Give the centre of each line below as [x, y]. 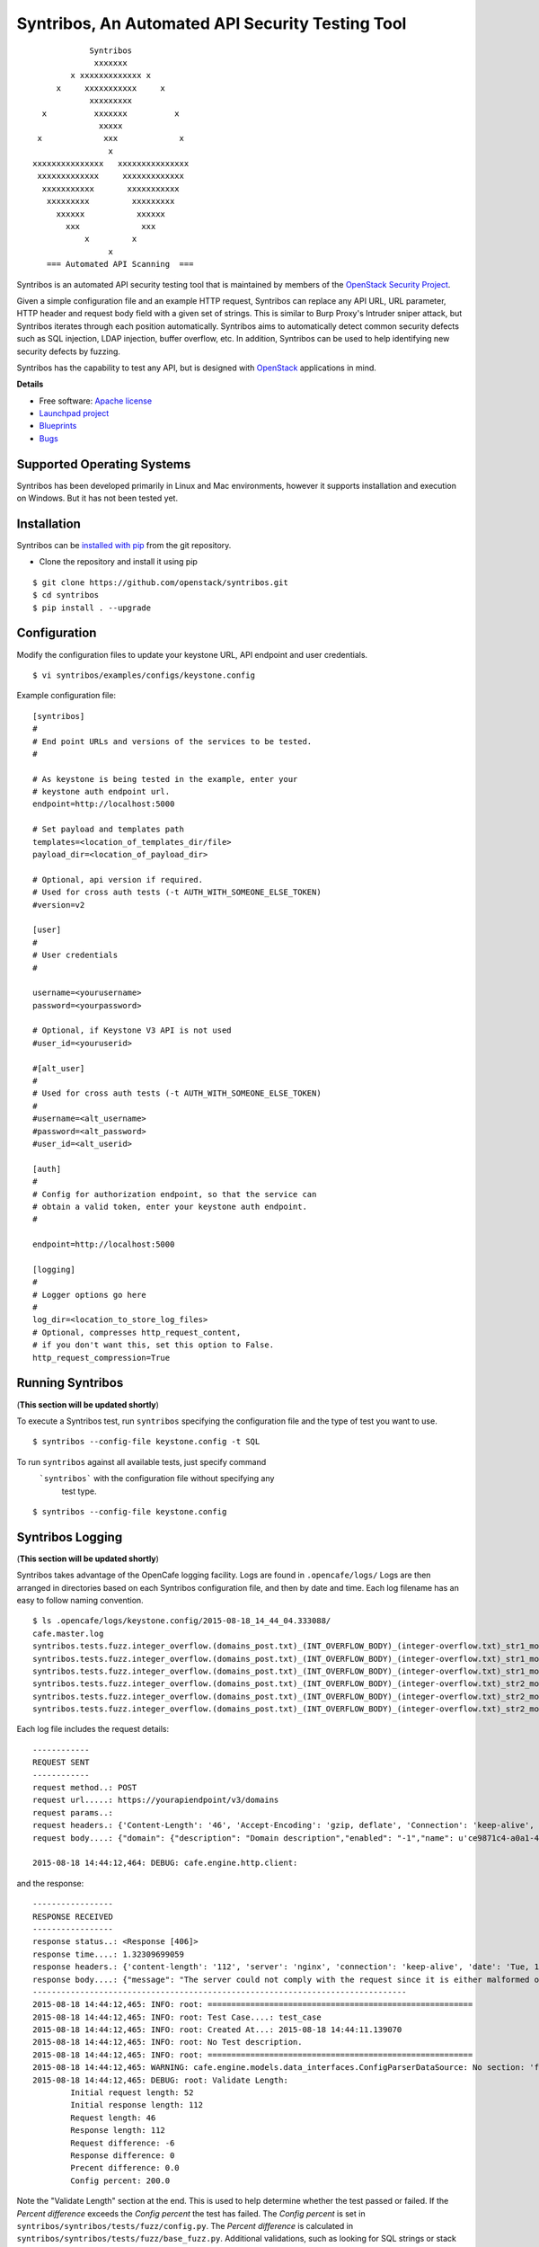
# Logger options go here [90, 1295]
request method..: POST [85, 1788]
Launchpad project [74, 413]
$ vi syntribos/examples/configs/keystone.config [144, 675]
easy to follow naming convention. [80, 1600]
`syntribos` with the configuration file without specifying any [157, 1479]
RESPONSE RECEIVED [73, 1916]
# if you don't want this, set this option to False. [153, 1345]
